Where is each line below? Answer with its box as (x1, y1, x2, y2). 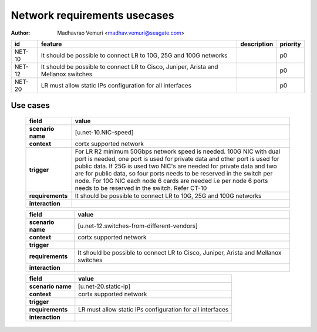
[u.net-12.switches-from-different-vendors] (77, 222, 198, 230)
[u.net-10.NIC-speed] (75, 128, 134, 136)
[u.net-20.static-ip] (78, 282, 131, 290)
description (240, 40, 274, 48)
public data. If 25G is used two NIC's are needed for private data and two (75, 162, 277, 170)
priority (279, 40, 302, 48)
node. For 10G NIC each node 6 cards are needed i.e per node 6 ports (75, 177, 268, 185)
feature (41, 40, 62, 48)
